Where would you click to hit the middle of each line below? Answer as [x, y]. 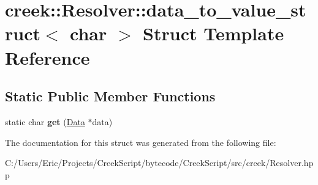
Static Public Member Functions [110, 96]
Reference [47, 57]
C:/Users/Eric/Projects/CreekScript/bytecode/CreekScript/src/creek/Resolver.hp [159, 163]
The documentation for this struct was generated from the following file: [141, 142]
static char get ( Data [45, 121]
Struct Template [214, 33]
